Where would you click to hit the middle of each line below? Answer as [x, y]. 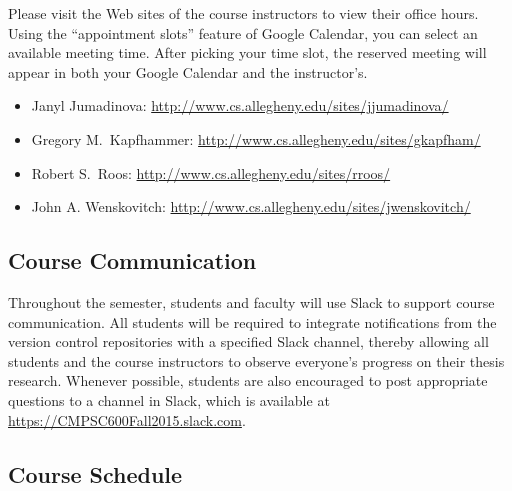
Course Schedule [95, 473]
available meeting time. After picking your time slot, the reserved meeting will [247, 52]
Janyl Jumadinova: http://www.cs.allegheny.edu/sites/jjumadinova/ [240, 105]
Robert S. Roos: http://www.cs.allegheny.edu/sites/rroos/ [211, 172]
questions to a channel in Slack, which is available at [169, 399]
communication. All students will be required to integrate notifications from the [252, 321]
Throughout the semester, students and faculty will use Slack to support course [251, 301]
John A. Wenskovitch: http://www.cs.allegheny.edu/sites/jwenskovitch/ [251, 206]
